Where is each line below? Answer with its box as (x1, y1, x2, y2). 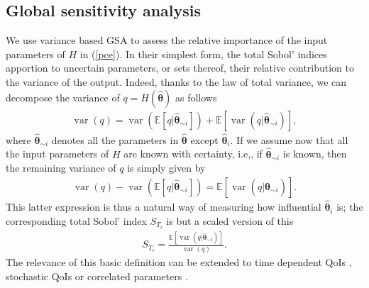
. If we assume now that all (230, 132, 348, 147)
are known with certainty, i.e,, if (123, 146, 263, 161)
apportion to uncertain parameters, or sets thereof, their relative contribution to (6, 60, 355, 75)
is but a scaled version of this (166, 213, 294, 228)
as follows (175, 89, 217, 104)
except (190, 132, 219, 147)
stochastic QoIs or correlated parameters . (6, 269, 188, 284)
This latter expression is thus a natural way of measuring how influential (6, 199, 321, 214)
